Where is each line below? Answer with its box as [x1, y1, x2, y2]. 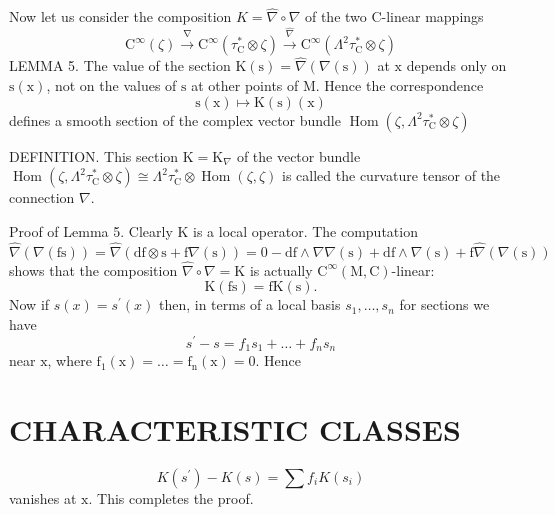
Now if [9, 294, 50, 315]
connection [9, 187, 75, 208]
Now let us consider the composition [9, 6, 232, 27]
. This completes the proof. [88, 487, 254, 508]
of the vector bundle [236, 145, 361, 166]
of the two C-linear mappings [304, 6, 484, 27]
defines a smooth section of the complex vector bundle [9, 109, 341, 130]
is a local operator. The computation [193, 220, 418, 241]
